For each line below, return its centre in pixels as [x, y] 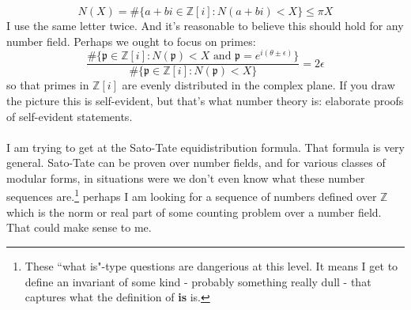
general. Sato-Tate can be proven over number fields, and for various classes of [196, 163]
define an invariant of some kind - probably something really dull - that [198, 281]
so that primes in [48, 85]
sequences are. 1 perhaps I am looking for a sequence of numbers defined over [192, 195]
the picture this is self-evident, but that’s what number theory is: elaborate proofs [205, 100]
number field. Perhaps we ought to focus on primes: [131, 41]
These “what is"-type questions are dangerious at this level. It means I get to [211, 265]
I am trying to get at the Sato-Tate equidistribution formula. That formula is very [205, 147]
